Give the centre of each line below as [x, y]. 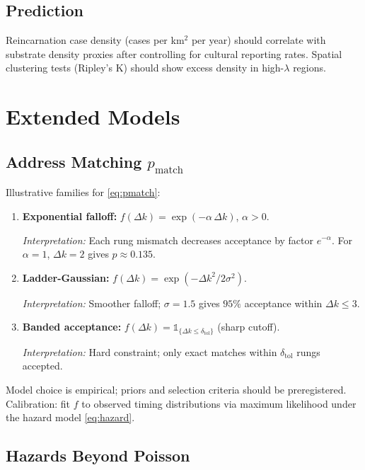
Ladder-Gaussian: [66, 277]
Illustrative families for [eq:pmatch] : [83, 192]
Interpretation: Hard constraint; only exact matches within [150, 351]
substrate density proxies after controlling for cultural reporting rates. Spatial [174, 53]
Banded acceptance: [72, 327]
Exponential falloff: [70, 216]
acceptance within [283, 303]
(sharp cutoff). [249, 327]
